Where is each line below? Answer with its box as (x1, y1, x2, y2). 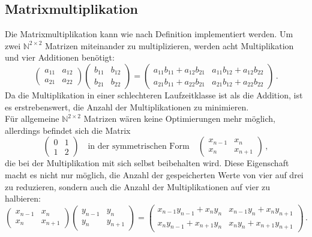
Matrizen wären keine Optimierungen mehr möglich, (83, 112, 275, 125)
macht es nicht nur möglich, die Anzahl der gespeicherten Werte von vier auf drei (5, 168, 304, 181)
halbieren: (5, 192, 41, 205)
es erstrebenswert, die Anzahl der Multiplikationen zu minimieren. (5, 100, 249, 113)
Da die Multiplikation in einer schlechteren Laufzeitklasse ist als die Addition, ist (5, 88, 303, 101)
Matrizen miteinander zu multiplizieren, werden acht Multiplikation (45, 39, 294, 52)
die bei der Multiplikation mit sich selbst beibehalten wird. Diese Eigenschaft (5, 157, 289, 169)
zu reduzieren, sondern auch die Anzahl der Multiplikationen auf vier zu (5, 180, 271, 193)
